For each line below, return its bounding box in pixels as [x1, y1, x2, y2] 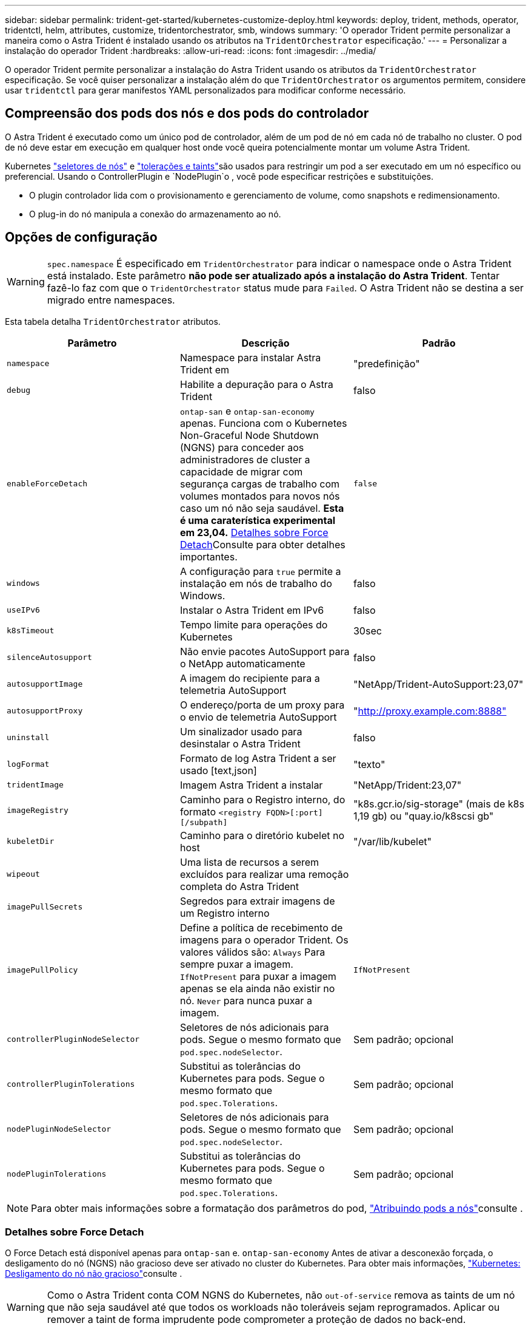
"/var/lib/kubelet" [353, 835, 432, 848]
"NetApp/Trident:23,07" [353, 778, 462, 791]
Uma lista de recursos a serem [179, 855, 319, 868]
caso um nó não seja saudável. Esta [179, 501, 344, 514]
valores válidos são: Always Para [179, 945, 326, 958]
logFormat [7, 760, 50, 769]
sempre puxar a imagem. [179, 957, 293, 970]
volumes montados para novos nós [179, 489, 340, 502]
